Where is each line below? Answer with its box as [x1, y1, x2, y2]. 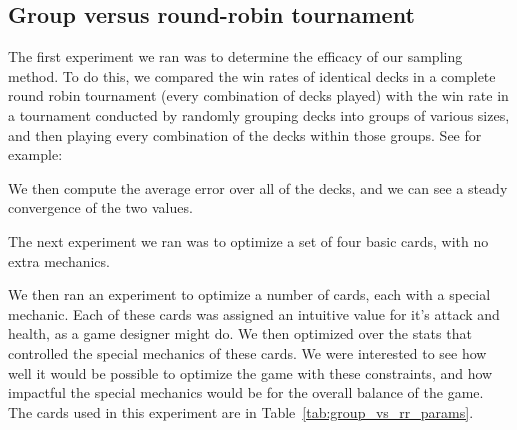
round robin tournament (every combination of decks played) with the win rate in [8, 85, 509, 106]
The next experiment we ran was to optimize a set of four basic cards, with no [8, 230, 489, 251]
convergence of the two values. [8, 197, 193, 218]
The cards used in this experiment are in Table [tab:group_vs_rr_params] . [8, 401, 474, 422]
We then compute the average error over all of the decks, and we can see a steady [8, 177, 508, 198]
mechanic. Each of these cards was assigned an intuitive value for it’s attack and [8, 303, 500, 324]
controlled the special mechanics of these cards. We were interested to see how [8, 342, 487, 363]
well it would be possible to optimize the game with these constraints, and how [8, 362, 493, 383]
